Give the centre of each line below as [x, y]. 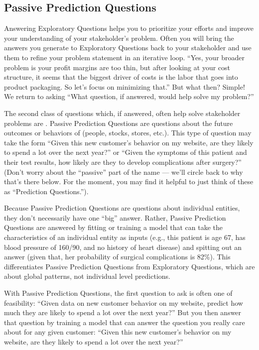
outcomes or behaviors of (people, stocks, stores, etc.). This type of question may [128, 133]
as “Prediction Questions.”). [46, 191]
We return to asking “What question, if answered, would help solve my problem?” [129, 96]
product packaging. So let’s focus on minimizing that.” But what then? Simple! [125, 86]
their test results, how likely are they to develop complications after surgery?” [123, 162]
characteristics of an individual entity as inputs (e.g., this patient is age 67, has [125, 237]
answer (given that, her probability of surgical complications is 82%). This [117, 257]
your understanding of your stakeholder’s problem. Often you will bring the [119, 38]
